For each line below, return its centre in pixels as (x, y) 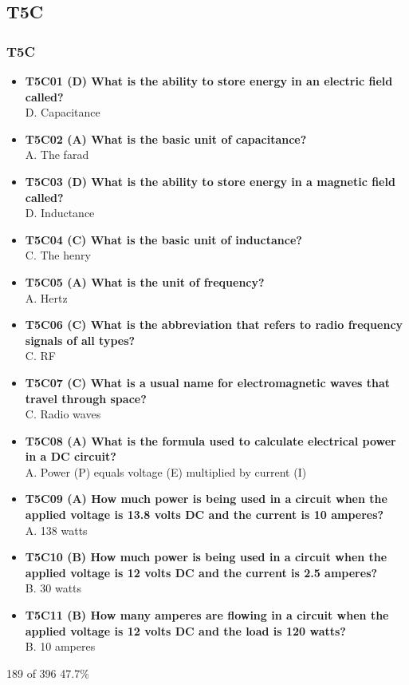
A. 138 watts (56, 530)
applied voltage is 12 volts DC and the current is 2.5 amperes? (201, 572)
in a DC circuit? (71, 456)
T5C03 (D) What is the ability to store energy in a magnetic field (210, 181)
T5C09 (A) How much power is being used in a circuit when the (206, 499)
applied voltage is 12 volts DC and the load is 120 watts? (185, 630)
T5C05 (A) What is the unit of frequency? (145, 281)
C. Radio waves (63, 414)
